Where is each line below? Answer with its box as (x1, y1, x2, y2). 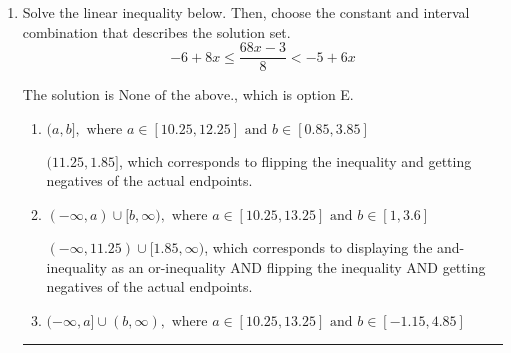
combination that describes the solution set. (22, 21, 291, 42)
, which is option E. (234, 84, 354, 105)
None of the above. (118, 89, 235, 104)
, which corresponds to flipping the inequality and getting (119, 150, 472, 171)
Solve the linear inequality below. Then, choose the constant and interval (22, 2, 470, 22)
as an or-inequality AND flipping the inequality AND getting (111, 256, 486, 277)
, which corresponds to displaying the (204, 237, 433, 258)
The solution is (22, 84, 114, 105)
